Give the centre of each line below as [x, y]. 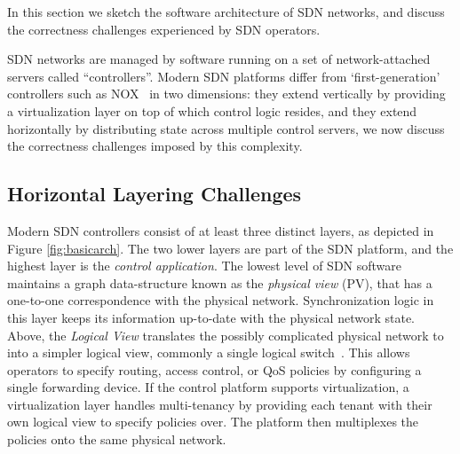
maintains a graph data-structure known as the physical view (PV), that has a [220, 282]
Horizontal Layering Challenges [155, 194]
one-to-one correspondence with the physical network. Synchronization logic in [221, 300]
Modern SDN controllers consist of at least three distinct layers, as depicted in [221, 230]
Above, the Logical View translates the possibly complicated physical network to [226, 335]
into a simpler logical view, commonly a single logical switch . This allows [209, 352]
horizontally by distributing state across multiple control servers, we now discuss [226, 128]
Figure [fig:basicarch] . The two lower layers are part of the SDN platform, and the [230, 248]
